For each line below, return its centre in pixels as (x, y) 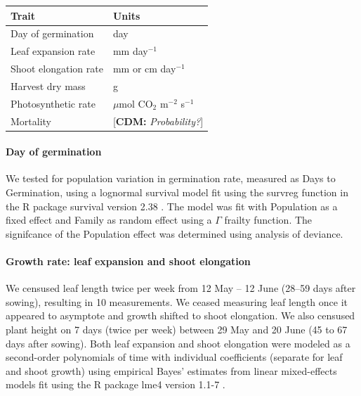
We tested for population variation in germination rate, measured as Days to (171, 178)
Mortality (31, 121)
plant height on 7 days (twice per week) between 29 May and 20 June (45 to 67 (177, 329)
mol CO (136, 103)
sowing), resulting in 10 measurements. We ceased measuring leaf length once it (177, 301)
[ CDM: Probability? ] (158, 121)
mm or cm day (144, 69)
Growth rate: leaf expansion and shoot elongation (128, 261)
